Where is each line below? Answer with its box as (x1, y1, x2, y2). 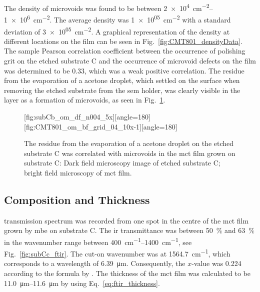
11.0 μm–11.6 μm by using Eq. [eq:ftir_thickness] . (4, 277, 160, 288)
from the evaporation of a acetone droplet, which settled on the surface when (4, 75, 240, 85)
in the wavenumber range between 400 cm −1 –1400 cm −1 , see (4, 235, 192, 247)
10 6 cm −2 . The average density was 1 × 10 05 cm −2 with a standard (19, 13, 231, 24)
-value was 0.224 (191, 258, 241, 268)
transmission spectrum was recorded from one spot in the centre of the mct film (4, 215, 249, 225)
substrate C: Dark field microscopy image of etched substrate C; (24, 157, 220, 168)
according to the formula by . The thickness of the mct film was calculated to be (4, 267, 251, 278)
